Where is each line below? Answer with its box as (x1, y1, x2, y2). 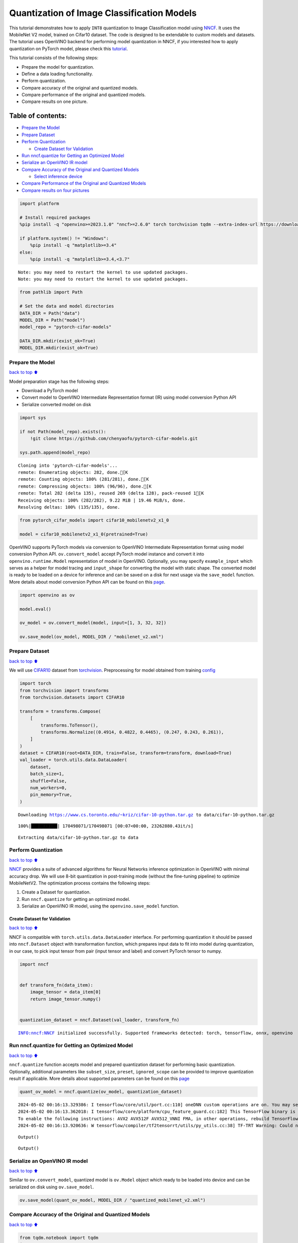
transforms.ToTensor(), (40, 722, 99, 728)
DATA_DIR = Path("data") (19, 310, 80, 316)
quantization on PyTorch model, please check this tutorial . (9, 45, 128, 52)
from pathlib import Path (19, 289, 83, 295)
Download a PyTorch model (21, 387, 78, 393)
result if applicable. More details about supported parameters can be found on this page (9, 1075, 190, 1081)
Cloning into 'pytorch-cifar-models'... (18, 462, 118, 468)
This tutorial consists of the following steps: (9, 55, 99, 61)
